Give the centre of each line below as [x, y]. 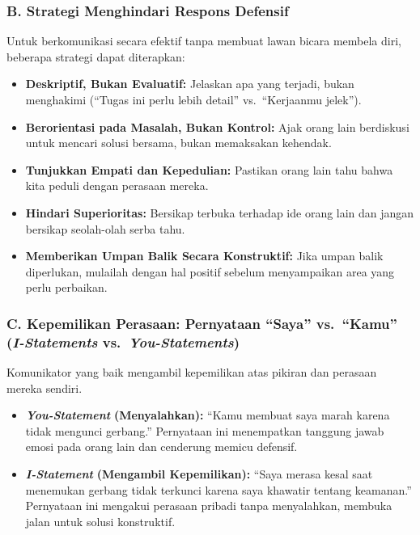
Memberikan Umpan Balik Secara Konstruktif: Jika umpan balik [204, 256]
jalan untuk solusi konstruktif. [100, 521]
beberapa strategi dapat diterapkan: [96, 56]
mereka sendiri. [45, 388]
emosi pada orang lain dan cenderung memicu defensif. [161, 447]
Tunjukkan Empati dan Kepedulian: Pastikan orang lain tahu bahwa [209, 169]
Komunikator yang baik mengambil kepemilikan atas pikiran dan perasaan [192, 372]
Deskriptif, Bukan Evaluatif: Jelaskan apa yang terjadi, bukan [190, 84]
